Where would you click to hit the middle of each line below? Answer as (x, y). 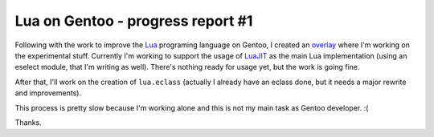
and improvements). (48, 93)
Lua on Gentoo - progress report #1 (134, 21)
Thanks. (28, 122)
